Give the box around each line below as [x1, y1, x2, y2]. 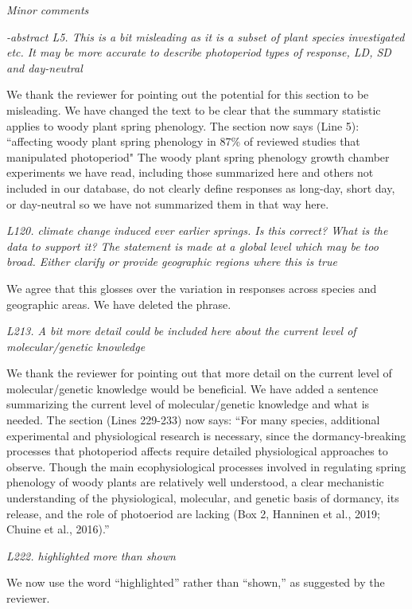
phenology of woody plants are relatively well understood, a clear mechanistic [6, 474, 384, 490]
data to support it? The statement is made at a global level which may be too [6, 237, 379, 254]
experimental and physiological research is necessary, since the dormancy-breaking [6, 427, 406, 443]
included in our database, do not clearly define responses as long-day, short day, [6, 179, 395, 196]
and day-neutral [6, 59, 83, 76]
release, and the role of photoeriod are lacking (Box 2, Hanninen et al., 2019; [6, 505, 380, 521]
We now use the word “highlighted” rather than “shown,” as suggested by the [6, 574, 385, 591]
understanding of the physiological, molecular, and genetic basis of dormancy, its [6, 490, 399, 506]
